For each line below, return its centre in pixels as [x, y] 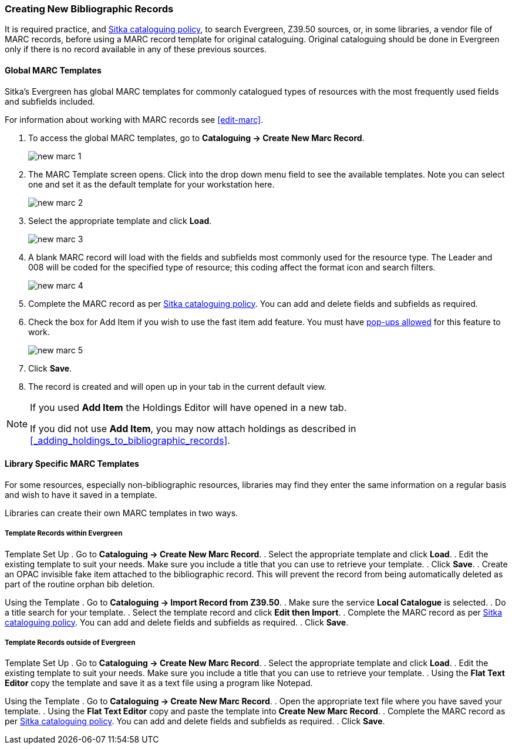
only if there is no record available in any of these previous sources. [136, 49]
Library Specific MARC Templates [72, 464]
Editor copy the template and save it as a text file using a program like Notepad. [159, 683]
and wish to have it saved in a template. [81, 494]
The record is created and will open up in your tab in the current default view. [177, 386]
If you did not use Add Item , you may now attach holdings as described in [193, 428]
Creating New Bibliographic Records [89, 9]
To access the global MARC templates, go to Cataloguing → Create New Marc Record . [196, 138]
